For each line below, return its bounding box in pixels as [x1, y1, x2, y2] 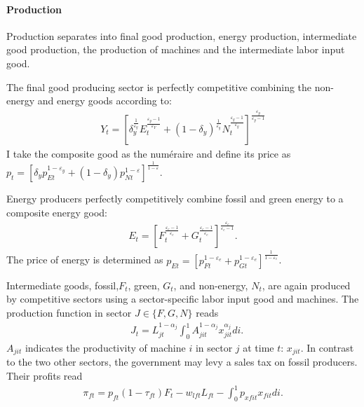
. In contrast [300, 340, 354, 354]
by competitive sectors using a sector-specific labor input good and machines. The [6, 291, 359, 306]
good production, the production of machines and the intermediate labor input [6, 42, 345, 57]
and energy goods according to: [37, 93, 172, 108]
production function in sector [6, 305, 132, 319]
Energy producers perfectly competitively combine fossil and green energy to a [6, 191, 344, 205]
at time [243, 340, 274, 354]
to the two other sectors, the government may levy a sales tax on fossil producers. [6, 354, 358, 369]
